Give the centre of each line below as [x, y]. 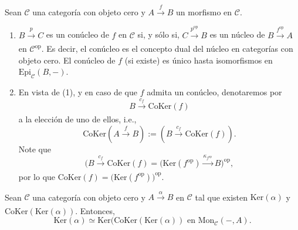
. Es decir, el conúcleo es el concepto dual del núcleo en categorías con [167, 49]
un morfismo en [204, 11]
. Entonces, [95, 210]
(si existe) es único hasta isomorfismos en [199, 60]
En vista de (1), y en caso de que [78, 92]
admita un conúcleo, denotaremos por [214, 92]
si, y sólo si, [158, 34]
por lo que [37, 176]
